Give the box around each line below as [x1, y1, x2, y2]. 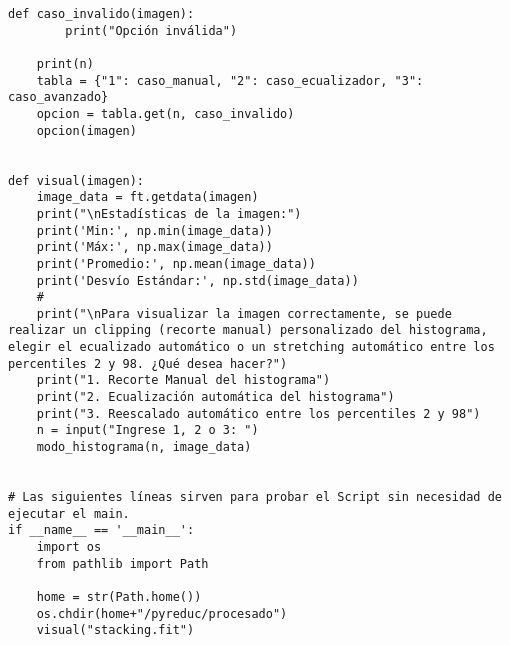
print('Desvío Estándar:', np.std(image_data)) [36, 273, 359, 288]
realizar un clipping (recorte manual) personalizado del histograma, [8, 323, 488, 338]
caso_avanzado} [8, 90, 109, 105]
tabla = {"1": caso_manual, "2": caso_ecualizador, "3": [36, 73, 424, 88]
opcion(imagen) [36, 123, 137, 138]
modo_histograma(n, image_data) [36, 440, 252, 455]
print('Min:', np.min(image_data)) [36, 223, 273, 238]
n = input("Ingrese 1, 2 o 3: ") [36, 423, 259, 438]
